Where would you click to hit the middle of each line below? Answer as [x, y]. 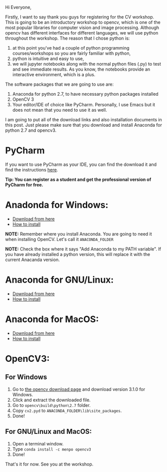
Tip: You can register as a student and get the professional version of [78, 179]
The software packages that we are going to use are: [59, 84]
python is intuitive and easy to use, [48, 59]
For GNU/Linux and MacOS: [49, 432]
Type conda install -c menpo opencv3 [52, 449]
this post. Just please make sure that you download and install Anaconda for [84, 125]
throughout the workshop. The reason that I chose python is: [68, 38]
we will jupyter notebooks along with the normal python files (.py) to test [86, 64]
